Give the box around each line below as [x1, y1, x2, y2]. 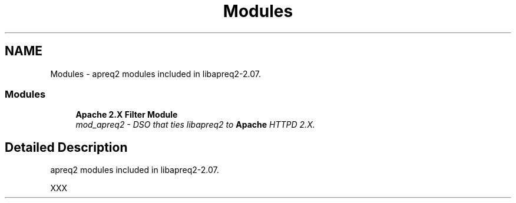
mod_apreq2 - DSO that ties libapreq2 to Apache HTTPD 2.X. [75, 119, 315, 130]
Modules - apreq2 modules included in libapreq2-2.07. [50, 68, 261, 79]
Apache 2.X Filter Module [75, 109, 178, 120]
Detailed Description [5, 139, 128, 155]
